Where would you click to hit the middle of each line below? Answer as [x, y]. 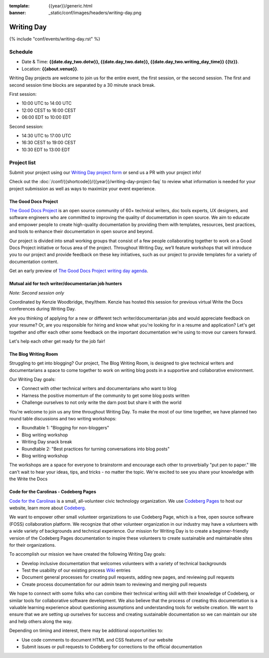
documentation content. [34, 262]
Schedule [21, 52]
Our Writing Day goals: [32, 379]
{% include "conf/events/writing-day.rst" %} [55, 39]
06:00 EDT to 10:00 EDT [47, 117]
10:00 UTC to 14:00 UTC [47, 103]
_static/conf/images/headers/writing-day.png [95, 13]
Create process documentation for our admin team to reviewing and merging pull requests [114, 584]
